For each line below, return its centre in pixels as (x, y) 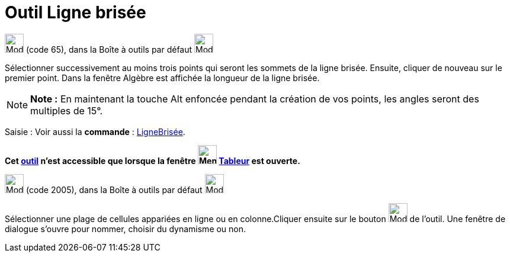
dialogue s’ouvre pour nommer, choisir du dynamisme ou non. (126, 229)
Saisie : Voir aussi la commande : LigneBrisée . (95, 131)
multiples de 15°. (67, 110)
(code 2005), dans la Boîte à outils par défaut (114, 189)
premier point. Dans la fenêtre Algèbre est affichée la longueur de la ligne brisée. (162, 78)
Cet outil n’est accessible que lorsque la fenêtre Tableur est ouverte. (153, 160)
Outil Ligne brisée (76, 12)
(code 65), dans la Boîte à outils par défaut (109, 49)
